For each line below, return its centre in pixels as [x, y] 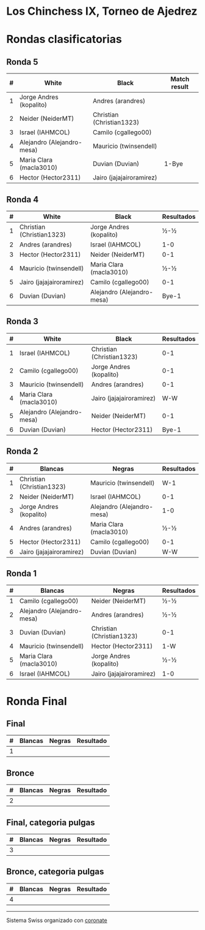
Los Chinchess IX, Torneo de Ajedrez [102, 11]
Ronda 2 [22, 452]
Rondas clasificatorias [64, 40]
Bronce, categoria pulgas [55, 872]
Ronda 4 [23, 200]
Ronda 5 [22, 62]
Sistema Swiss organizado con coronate [57, 920]
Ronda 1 [21, 574]
